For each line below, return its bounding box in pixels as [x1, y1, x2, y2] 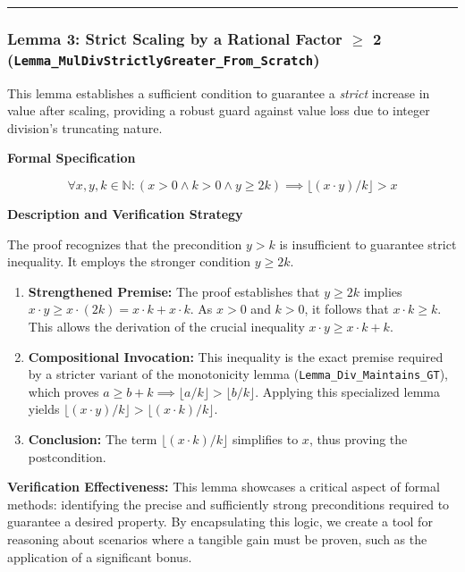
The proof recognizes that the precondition [7, 234, 242, 253]
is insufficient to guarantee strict [279, 234, 457, 253]
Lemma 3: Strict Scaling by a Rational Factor [7, 27, 342, 49]
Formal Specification [7, 148, 136, 167]
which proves [28, 382, 99, 400]
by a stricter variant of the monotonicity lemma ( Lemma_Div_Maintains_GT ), [28, 365, 448, 383]
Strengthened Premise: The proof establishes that [28, 282, 320, 300]
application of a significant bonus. [7, 547, 192, 566]
